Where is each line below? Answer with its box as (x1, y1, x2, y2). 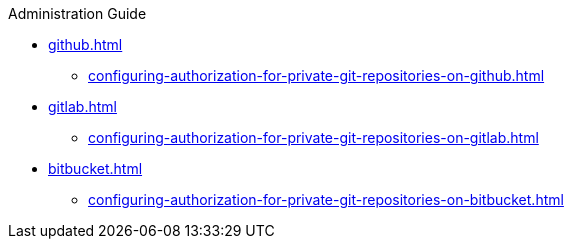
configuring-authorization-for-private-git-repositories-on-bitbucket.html (88, 191, 564, 208)
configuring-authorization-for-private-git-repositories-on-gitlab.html (88, 129, 539, 146)
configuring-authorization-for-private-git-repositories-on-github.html (88, 67, 545, 84)
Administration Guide (8, 5, 147, 22)
